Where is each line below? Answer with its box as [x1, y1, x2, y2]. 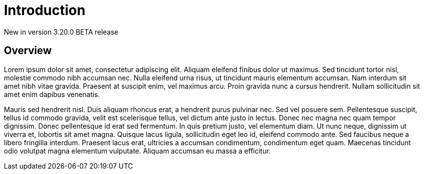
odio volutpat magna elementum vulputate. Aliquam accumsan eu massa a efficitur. [4, 146, 271, 155]
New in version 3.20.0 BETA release [4, 27, 119, 36]
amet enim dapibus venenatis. [4, 90, 100, 98]
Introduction [4, 2, 86, 19]
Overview [4, 44, 52, 57]
